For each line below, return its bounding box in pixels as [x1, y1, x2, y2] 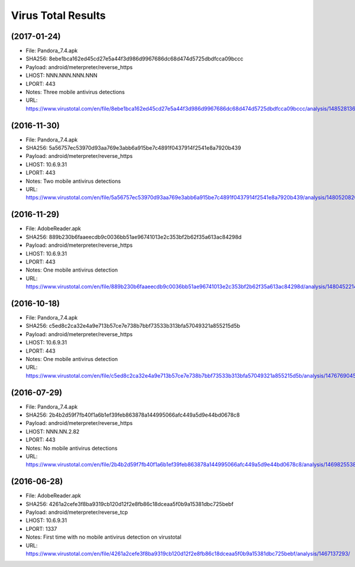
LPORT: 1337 [25, 525, 57, 532]
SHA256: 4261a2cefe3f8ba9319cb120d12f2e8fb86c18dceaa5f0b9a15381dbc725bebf [25, 500, 234, 507]
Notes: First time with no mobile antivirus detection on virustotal [25, 533, 182, 541]
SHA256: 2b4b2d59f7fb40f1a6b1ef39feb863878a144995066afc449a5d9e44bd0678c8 [25, 411, 240, 418]
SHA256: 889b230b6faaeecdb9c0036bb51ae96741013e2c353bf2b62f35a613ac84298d [25, 233, 242, 240]
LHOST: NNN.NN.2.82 [25, 428, 80, 435]
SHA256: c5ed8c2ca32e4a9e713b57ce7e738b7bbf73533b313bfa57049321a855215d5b [25, 323, 241, 330]
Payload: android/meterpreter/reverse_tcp [25, 509, 128, 516]
